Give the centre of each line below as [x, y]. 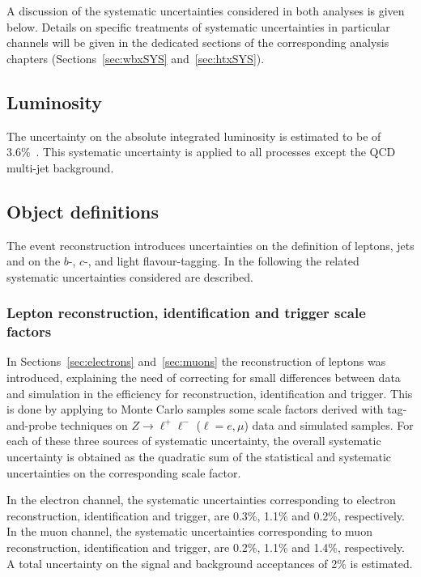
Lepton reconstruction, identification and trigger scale [186, 313]
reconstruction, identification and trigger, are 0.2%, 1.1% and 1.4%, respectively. [206, 547]
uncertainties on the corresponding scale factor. [124, 472]
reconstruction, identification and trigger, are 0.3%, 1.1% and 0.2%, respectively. [206, 515]
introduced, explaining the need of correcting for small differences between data [204, 378]
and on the [34, 261]
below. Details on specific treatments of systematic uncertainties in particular [198, 26]
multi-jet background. [60, 167]
